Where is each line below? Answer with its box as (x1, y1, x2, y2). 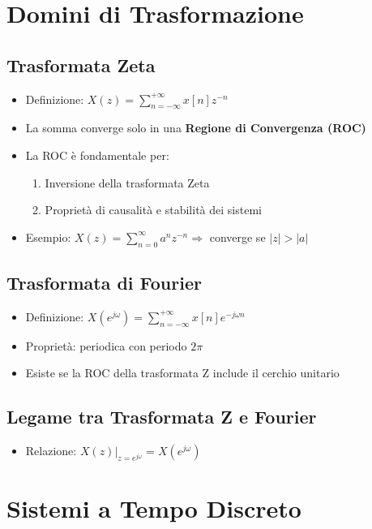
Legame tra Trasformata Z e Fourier (6, 404, 317, 429)
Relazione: (25, 442, 77, 459)
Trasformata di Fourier (6, 269, 202, 295)
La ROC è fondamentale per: (25, 146, 169, 163)
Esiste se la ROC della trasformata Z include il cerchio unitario (25, 364, 340, 381)
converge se (209, 228, 266, 245)
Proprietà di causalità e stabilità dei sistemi (45, 201, 262, 218)
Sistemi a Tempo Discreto (6, 492, 301, 525)
